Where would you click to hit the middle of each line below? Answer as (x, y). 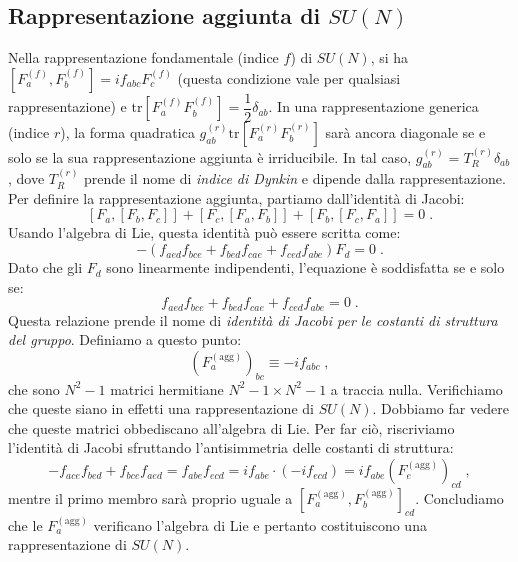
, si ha (389, 57)
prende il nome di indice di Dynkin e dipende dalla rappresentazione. (295, 178)
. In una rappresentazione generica (373, 106)
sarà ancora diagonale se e (405, 131)
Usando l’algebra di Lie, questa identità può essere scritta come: (204, 232)
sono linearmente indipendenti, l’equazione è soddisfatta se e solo (305, 267)
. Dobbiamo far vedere (440, 408)
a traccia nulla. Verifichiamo (416, 388)
